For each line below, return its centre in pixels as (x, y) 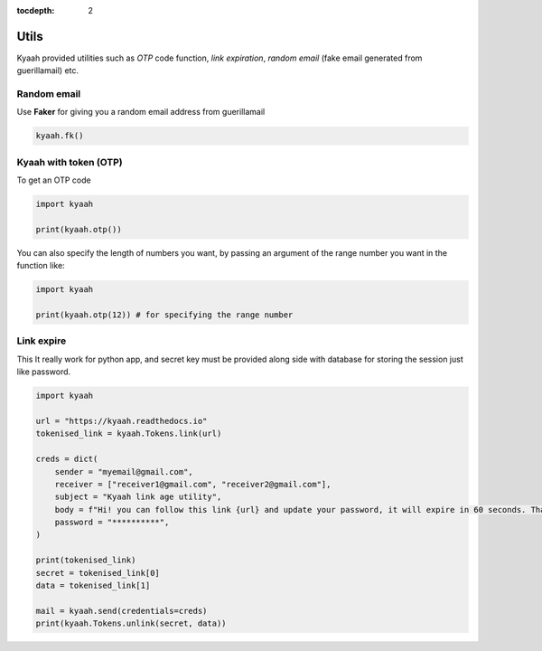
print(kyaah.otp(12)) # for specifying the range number (164, 315)
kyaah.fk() (60, 136)
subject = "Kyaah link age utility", (138, 497)
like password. (44, 372)
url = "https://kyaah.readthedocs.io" (121, 421)
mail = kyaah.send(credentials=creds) (121, 611)
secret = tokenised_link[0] (98, 573)
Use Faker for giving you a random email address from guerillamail (141, 112)
